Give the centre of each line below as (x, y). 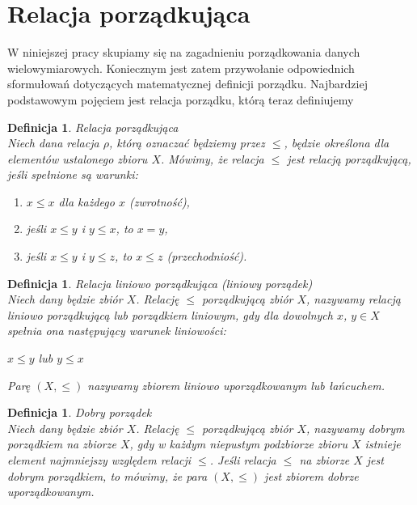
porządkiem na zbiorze (62, 444)
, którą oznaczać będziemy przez (187, 143)
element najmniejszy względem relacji (99, 460)
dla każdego (86, 201)
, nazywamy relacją (354, 299)
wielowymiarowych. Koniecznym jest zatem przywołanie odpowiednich (181, 68)
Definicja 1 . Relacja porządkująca (93, 127)
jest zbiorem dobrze (312, 475)
